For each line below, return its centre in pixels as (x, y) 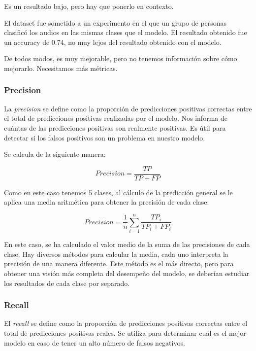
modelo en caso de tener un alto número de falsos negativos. (95, 342)
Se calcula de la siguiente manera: (55, 154)
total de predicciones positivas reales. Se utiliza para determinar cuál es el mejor (125, 333)
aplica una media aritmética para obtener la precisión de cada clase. (107, 202)
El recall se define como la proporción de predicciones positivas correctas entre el (126, 323)
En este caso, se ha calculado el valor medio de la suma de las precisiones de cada (127, 244)
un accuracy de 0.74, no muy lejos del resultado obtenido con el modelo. (113, 42)
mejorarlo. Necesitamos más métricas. (61, 68)
